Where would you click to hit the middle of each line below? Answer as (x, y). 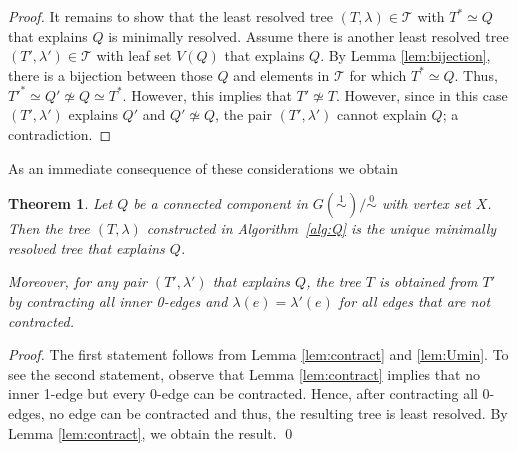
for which (378, 74)
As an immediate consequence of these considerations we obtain (203, 167)
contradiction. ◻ (60, 134)
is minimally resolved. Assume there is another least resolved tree (308, 35)
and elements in (281, 74)
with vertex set (426, 203)
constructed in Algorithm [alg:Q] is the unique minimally (321, 228)
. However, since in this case (422, 94)
